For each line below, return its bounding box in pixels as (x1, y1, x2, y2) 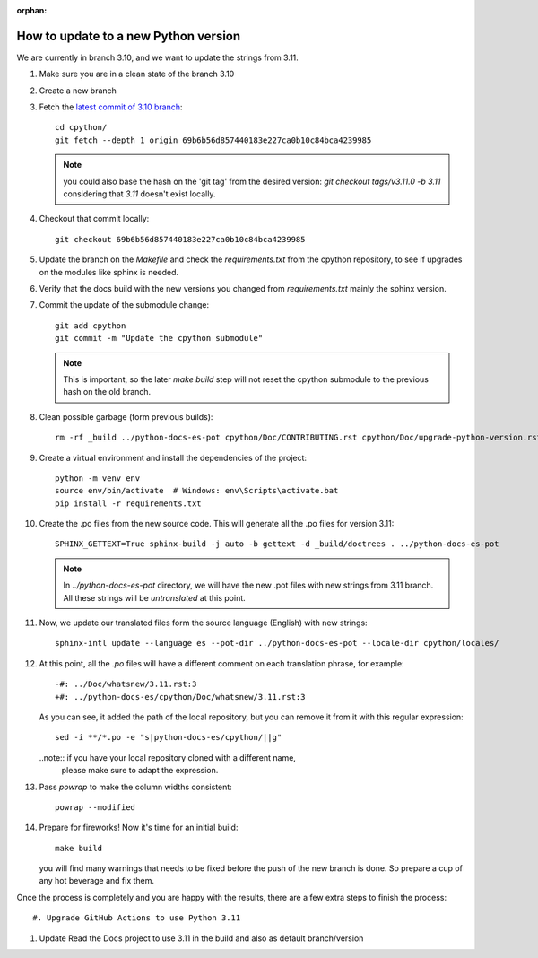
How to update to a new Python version (16, 28, 241, 44)
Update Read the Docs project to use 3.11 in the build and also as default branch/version (39, 933, 364, 944)
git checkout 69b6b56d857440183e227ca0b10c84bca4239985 (55, 234, 306, 244)
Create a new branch (39, 85, 117, 96)
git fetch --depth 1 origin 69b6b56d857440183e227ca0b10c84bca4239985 (55, 135, 372, 145)
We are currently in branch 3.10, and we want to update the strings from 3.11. (16, 52, 299, 63)
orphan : (16, 5, 48, 15)
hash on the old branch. (63, 387, 152, 397)
